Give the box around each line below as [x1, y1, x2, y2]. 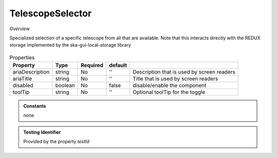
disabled [12, 82, 33, 89]
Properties [9, 54, 35, 61]
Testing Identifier [23, 129, 61, 135]
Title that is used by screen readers [132, 75, 218, 82]
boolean [55, 82, 75, 89]
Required [80, 62, 104, 69]
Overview [9, 26, 30, 32]
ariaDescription [12, 69, 50, 76]
